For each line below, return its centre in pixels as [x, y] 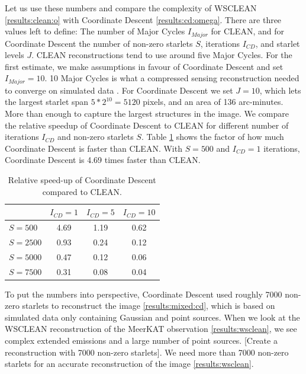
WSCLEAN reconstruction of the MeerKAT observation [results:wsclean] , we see [151, 329]
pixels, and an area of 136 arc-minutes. [213, 102]
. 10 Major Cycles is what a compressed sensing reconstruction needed [172, 78]
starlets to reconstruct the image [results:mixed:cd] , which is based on [149, 306]
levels [15, 55]
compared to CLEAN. [82, 191]
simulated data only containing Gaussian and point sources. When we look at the [152, 317]
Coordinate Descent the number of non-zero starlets [99, 43]
